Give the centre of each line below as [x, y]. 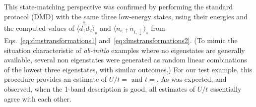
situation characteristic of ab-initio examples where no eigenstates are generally [125, 50]
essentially [226, 89]
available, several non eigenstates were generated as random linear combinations [126, 60]
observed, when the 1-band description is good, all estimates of [100, 89]
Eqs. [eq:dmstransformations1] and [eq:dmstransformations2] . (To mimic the [121, 40]
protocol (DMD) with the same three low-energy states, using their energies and [126, 16]
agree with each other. [38, 98]
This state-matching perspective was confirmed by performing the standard [119, 6]
